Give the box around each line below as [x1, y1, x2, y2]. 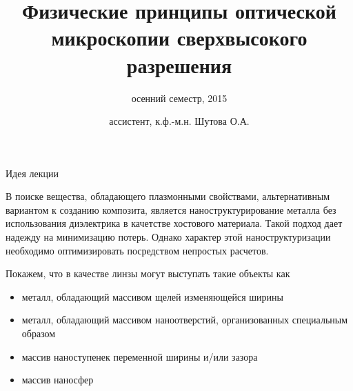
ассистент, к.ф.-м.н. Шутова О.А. [109, 114, 250, 128]
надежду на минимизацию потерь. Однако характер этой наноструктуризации [6, 230, 331, 244]
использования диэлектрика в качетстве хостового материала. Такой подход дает [6, 216, 343, 230]
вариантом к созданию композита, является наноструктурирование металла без [6, 202, 336, 217]
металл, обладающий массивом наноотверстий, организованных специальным [21, 312, 348, 327]
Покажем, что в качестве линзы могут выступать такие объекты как [6, 266, 290, 281]
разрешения [126, 50, 232, 79]
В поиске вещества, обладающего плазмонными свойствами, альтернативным [6, 189, 330, 203]
